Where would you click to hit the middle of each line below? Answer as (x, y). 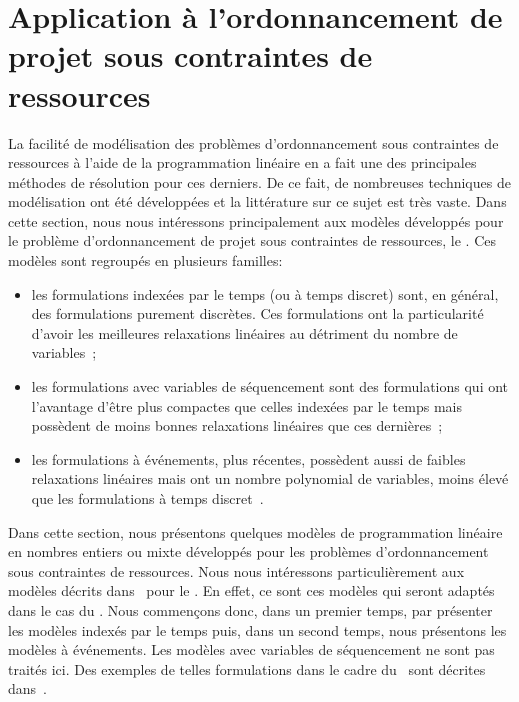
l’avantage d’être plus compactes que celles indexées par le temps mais (246, 405)
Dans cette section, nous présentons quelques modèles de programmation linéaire (255, 531)
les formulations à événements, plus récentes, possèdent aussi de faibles (248, 458)
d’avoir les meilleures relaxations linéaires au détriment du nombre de (244, 332)
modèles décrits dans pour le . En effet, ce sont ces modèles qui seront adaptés (251, 590)
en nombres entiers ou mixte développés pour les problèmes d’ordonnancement (248, 551)
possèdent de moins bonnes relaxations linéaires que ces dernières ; (237, 425)
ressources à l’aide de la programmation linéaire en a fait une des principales (242, 162)
